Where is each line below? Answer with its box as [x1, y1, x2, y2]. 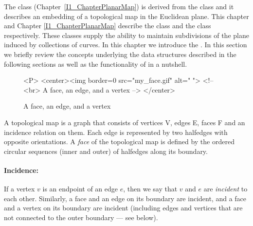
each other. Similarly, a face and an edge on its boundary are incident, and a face [4, 193, 247, 203]
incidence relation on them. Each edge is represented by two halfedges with [4, 127, 228, 137]
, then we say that [123, 184, 178, 194]
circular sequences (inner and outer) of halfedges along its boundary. [4, 146, 208, 156]
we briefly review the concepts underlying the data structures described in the [4, 49, 236, 59]
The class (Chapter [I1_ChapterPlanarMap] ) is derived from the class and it [4, 1, 234, 11]
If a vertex [4, 184, 35, 194]
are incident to [203, 184, 248, 194]
